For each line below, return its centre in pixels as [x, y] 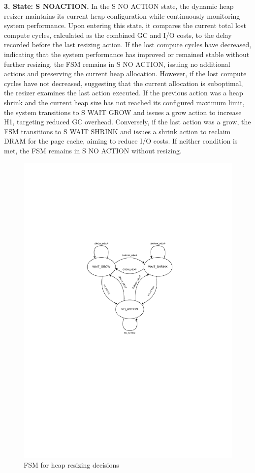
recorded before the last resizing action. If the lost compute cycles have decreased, [128, 44]
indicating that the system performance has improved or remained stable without [127, 54]
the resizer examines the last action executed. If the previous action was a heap [124, 93]
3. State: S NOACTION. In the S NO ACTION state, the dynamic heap [119, 6]
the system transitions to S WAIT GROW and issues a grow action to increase [123, 112]
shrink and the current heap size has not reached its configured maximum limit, [124, 102]
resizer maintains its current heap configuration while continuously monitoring [122, 15]
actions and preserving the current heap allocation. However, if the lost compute [125, 74]
